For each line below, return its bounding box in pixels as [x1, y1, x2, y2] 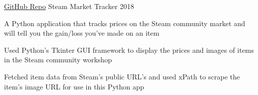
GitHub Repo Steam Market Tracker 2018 [4, 1, 134, 11]
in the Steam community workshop [4, 54, 112, 65]
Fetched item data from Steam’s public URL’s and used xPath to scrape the [4, 71, 240, 81]
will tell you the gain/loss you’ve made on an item [4, 28, 160, 38]
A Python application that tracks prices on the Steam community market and [4, 18, 245, 28]
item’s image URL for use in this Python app [4, 81, 144, 91]
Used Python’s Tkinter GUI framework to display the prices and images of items [4, 44, 254, 55]
